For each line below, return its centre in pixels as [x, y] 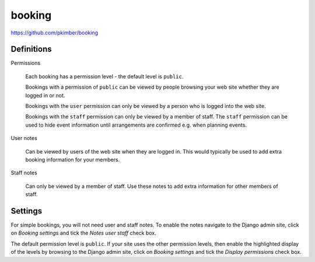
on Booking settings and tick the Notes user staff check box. [84, 233]
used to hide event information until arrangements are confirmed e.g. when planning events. [136, 125]
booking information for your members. [73, 159]
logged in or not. [45, 95]
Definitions [31, 49]
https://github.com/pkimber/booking [55, 33]
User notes [24, 138]
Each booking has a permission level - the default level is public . [104, 76]
